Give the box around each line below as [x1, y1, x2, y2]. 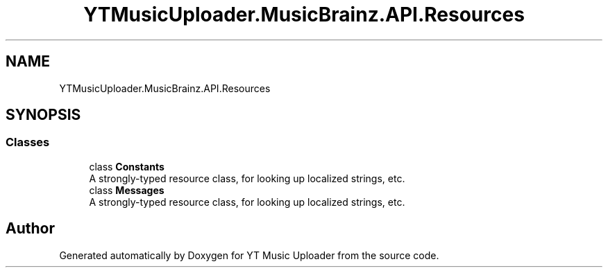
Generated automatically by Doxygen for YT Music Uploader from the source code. [59, 249, 439, 261]
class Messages [89, 184, 164, 196]
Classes [6, 135, 50, 150]
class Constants [89, 160, 164, 173]
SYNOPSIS [6, 106, 81, 124]
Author [6, 220, 55, 238]
